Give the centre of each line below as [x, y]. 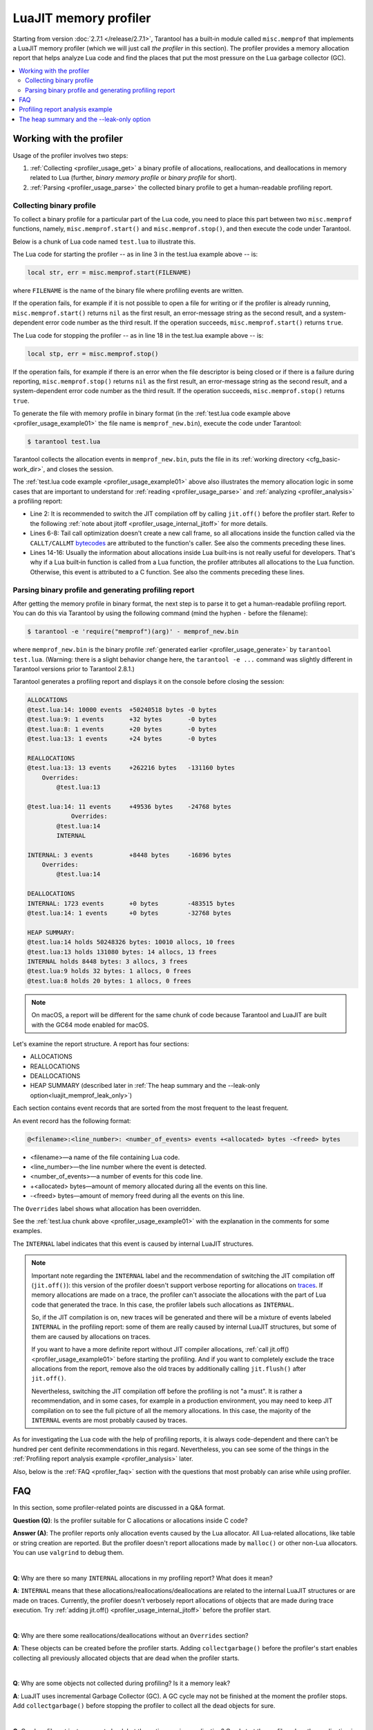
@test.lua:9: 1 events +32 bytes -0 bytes [122, 719]
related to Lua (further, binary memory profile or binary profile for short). [133, 178]
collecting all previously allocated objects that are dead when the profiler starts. [126, 1658]
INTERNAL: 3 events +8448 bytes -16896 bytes [129, 855]
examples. [28, 1231]
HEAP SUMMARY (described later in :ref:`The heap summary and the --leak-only [145, 1086]
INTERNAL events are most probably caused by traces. [109, 1420]
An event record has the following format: [72, 1120]
